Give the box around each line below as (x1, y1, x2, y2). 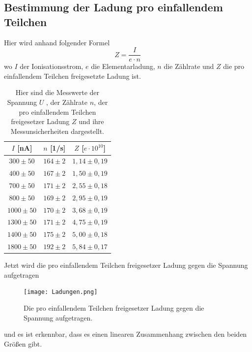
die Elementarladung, (91, 61, 155, 71)
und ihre (79, 116, 104, 127)
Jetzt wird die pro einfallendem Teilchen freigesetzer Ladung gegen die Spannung (4, 260, 248, 270)
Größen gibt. (4, 338, 42, 349)
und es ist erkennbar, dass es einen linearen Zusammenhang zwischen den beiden (4, 329, 247, 339)
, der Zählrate (46, 97, 88, 107)
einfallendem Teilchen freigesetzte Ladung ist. (4, 70, 141, 81)
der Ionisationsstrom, (20, 61, 84, 71)
